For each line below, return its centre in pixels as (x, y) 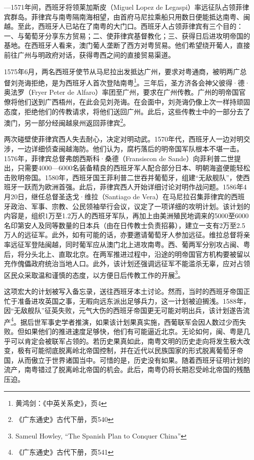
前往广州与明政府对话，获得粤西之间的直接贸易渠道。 (89, 54)
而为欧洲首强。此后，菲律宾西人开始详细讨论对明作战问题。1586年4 (139, 187)
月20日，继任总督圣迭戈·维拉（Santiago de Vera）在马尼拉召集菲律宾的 (117, 196)
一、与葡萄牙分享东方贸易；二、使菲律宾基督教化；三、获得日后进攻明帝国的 (127, 35)
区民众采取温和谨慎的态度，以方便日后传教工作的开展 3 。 (94, 274)
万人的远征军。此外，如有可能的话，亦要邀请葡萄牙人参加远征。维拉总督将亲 (127, 235)
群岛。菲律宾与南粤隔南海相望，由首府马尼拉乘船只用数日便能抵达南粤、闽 (130, 16)
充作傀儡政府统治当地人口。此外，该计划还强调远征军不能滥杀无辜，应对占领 (127, 263)
